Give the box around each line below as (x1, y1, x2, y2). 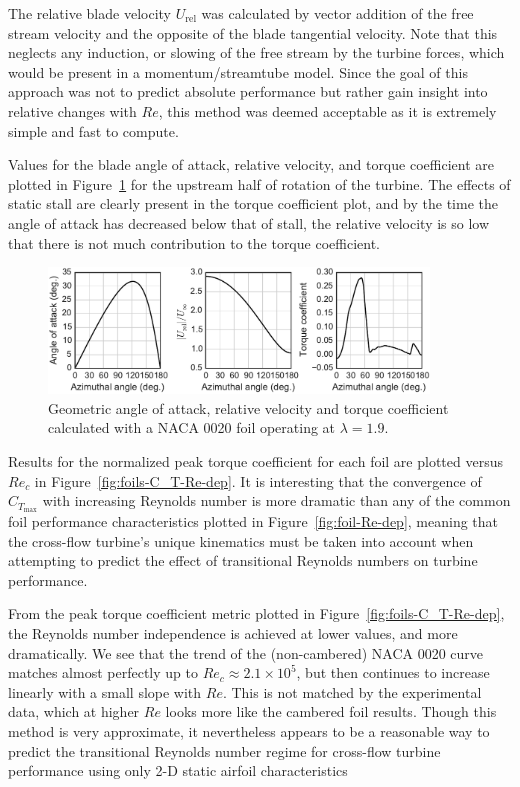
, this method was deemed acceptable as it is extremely (158, 100, 497, 121)
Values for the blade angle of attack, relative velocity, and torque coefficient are (8, 154, 494, 175)
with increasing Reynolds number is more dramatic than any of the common (42, 490, 511, 511)
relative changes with (8, 100, 137, 121)
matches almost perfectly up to (8, 662, 198, 683)
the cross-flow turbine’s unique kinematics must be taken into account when (8, 530, 474, 551)
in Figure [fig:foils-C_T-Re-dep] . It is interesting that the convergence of (34, 470, 482, 491)
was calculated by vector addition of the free (201, 3, 474, 23)
